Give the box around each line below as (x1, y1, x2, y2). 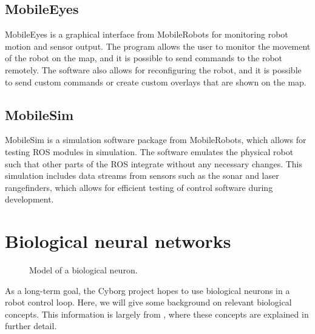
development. (5, 193, 54, 205)
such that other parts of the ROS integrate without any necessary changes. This (5, 157, 303, 170)
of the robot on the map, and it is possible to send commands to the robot (5, 52, 283, 64)
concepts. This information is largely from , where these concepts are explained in (5, 307, 309, 320)
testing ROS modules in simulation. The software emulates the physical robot (5, 145, 294, 158)
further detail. (5, 319, 57, 332)
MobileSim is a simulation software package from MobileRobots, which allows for (5, 133, 307, 146)
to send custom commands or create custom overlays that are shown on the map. (5, 75, 307, 88)
